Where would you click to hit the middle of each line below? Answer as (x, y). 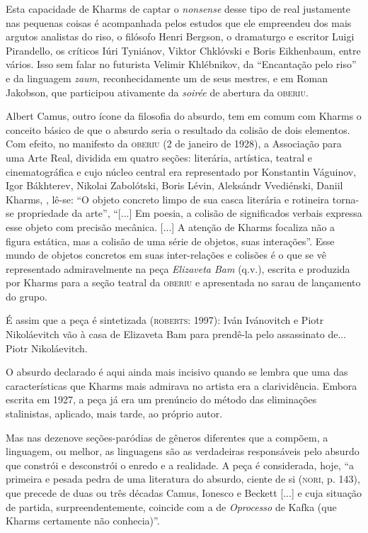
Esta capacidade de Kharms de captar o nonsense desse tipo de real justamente (178, 9)
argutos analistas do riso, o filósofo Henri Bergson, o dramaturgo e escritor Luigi (180, 37)
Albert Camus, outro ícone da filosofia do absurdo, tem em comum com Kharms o (184, 116)
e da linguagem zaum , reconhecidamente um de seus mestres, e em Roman (167, 78)
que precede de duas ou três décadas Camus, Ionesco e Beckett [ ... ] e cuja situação (184, 493)
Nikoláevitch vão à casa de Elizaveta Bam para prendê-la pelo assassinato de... (176, 334)
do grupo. (27, 296)
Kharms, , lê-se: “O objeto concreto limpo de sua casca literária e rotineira (168, 199)
